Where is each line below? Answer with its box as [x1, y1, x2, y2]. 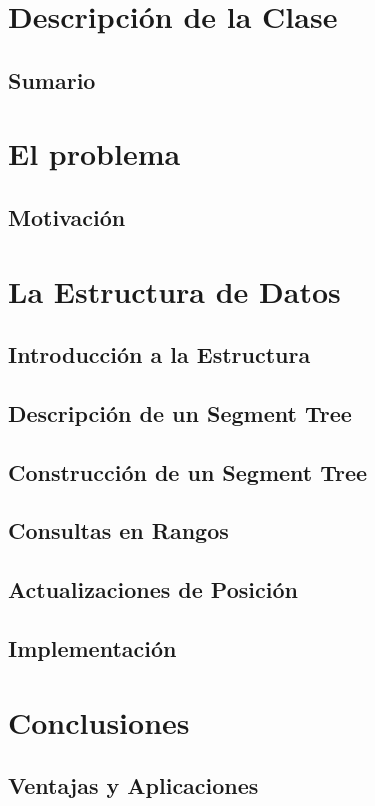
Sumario [8, 64, 96, 95]
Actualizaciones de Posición [8, 574, 298, 605]
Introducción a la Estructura [8, 339, 311, 370]
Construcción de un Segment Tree [8, 456, 368, 487]
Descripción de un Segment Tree [8, 397, 352, 428]
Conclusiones [8, 701, 190, 742]
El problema [8, 133, 181, 174]
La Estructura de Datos [8, 270, 341, 311]
